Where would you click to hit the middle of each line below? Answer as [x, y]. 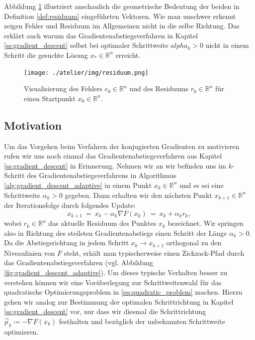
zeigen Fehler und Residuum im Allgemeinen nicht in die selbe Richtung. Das [122, 26]
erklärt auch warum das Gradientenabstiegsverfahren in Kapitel [101, 35]
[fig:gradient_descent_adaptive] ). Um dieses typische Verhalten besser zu [116, 272]
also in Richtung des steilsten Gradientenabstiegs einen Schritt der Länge [116, 233]
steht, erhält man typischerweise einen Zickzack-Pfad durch [154, 253]
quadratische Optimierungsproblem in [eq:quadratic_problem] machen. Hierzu [123, 292]
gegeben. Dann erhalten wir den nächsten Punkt [138, 195]
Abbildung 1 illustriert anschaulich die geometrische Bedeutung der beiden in [122, 6]
